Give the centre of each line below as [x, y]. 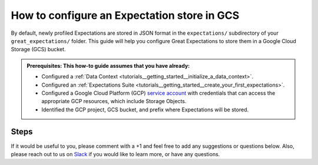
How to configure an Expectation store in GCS [125, 15]
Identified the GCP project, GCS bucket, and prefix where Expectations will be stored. [145, 110]
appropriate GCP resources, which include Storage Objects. [114, 101]
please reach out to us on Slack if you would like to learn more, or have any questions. [115, 154]
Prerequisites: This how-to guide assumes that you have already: [108, 65]
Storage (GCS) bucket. [38, 49]
